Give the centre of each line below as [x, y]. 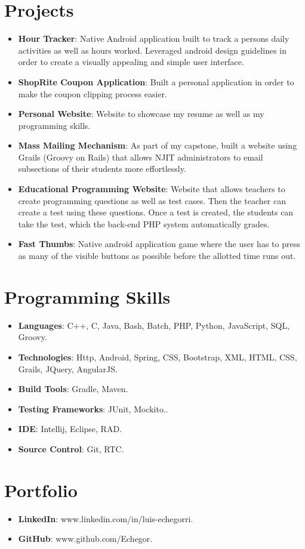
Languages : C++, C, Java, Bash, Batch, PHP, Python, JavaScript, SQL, [154, 325]
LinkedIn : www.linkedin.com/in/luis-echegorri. [106, 518]
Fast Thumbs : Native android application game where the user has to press [159, 244]
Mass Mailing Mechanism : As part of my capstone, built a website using [158, 145]
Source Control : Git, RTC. [71, 448]
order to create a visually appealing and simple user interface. [131, 62]
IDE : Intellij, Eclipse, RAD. [70, 429]
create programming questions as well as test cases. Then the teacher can [152, 200]
